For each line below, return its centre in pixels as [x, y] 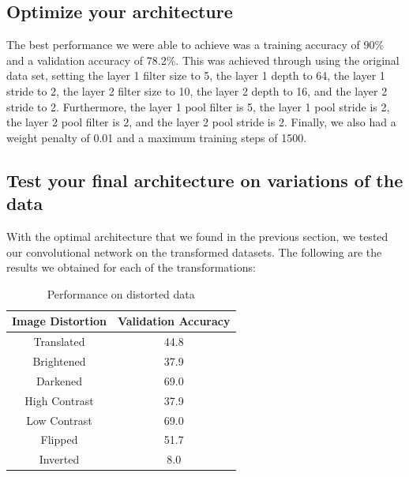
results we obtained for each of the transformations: [131, 267]
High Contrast [59, 400]
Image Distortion [59, 321]
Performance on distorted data [121, 293]
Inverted [59, 459]
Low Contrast [59, 420]
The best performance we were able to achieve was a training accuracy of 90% [195, 45]
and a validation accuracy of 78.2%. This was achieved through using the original [203, 60]
